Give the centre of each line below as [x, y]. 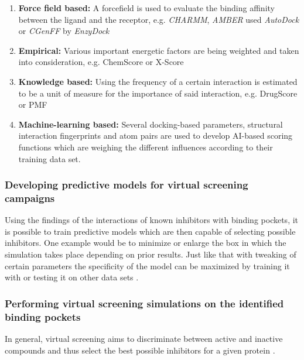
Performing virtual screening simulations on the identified [144, 303]
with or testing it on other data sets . [72, 277]
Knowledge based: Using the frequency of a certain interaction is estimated [158, 81]
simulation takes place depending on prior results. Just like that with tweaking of [151, 254]
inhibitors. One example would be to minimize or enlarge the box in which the [146, 243]
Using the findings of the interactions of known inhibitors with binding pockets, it [152, 220]
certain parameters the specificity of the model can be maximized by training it [147, 265]
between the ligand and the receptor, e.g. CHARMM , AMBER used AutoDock [159, 19]
